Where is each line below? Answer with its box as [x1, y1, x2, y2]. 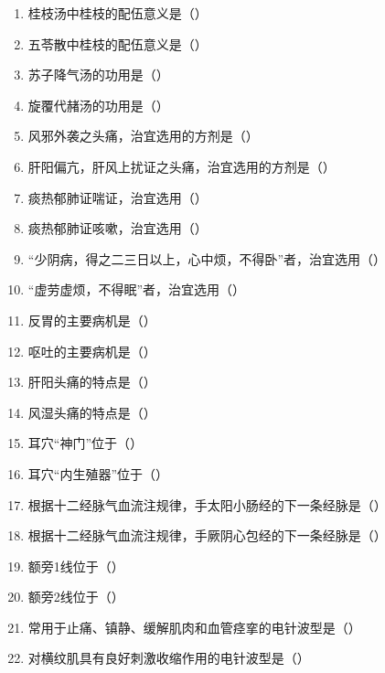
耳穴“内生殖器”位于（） [27, 464, 169, 483]
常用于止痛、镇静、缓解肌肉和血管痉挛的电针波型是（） [27, 617, 361, 636]
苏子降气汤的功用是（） [27, 65, 169, 84]
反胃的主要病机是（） [27, 310, 156, 329]
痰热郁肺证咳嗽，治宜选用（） [27, 219, 208, 238]
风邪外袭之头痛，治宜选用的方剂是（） [27, 126, 259, 145]
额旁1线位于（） [27, 556, 124, 575]
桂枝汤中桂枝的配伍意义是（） [27, 4, 208, 22]
